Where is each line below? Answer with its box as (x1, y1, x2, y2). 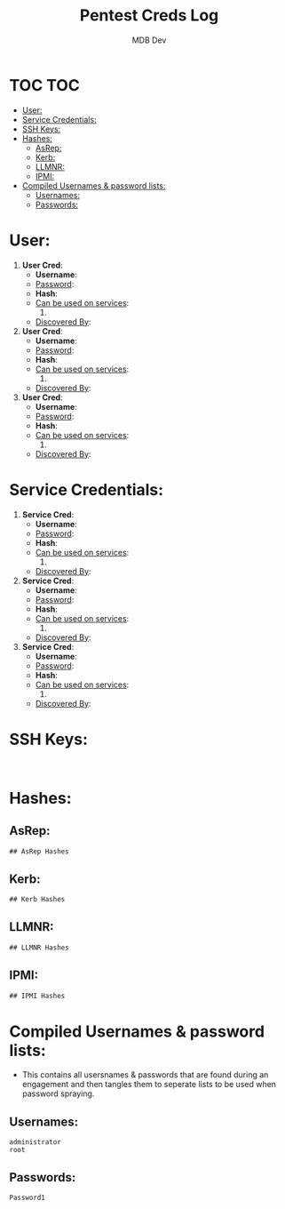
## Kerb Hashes (9, 895, 66, 904)
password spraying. (21, 1088, 95, 1099)
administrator (9, 1138, 62, 1147)
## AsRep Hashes (9, 846, 69, 856)
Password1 (9, 1193, 46, 1202)
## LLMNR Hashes (9, 943, 69, 952)
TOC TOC (9, 75, 80, 95)
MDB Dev (131, 35, 167, 45)
